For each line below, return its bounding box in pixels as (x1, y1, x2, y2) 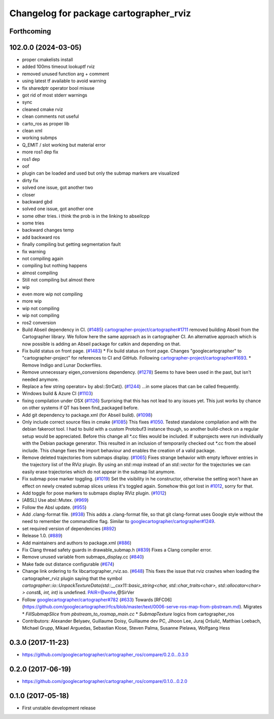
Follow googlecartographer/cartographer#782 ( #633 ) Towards (22, 597, 153, 603)
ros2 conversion (22, 319, 56, 325)
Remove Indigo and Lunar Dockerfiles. (22, 362, 102, 368)
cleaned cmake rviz (22, 106, 63, 112)
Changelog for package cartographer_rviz (9, 8, 191, 19)
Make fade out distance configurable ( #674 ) (22, 561, 115, 567)
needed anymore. (22, 376, 59, 382)
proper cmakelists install (22, 56, 73, 63)
